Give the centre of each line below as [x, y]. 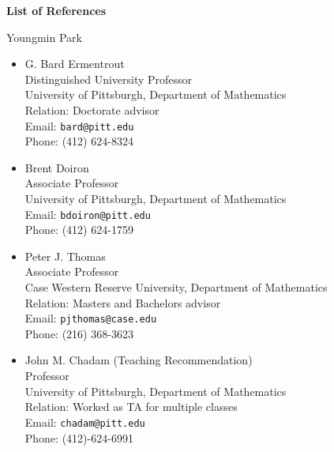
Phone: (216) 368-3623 [79, 333]
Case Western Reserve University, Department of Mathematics [176, 287]
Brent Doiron [57, 167]
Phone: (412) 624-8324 [79, 141]
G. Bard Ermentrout [75, 64]
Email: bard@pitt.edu [79, 125]
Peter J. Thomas [65, 256]
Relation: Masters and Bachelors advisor [123, 302]
